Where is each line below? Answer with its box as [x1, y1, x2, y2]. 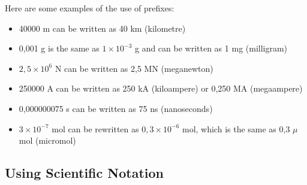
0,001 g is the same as [19, 42, 100, 54]
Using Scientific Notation [5, 163, 164, 182]
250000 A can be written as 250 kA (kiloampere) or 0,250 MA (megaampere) [19, 82, 303, 95]
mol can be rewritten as [52, 122, 139, 135]
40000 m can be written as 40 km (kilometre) [19, 22, 186, 34]
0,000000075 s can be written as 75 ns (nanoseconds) [19, 102, 213, 114]
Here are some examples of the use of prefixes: [5, 2, 174, 14]
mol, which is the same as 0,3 [182, 122, 290, 135]
